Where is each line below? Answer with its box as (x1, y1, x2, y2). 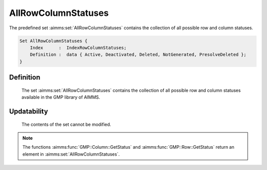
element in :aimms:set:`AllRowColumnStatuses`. (22, 151, 120, 157)
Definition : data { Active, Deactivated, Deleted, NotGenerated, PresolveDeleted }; (30, 52, 247, 57)
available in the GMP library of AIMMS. (21, 94, 100, 100)
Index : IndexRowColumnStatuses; (30, 45, 127, 51)
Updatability (9, 107, 48, 115)
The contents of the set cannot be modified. (21, 121, 111, 127)
